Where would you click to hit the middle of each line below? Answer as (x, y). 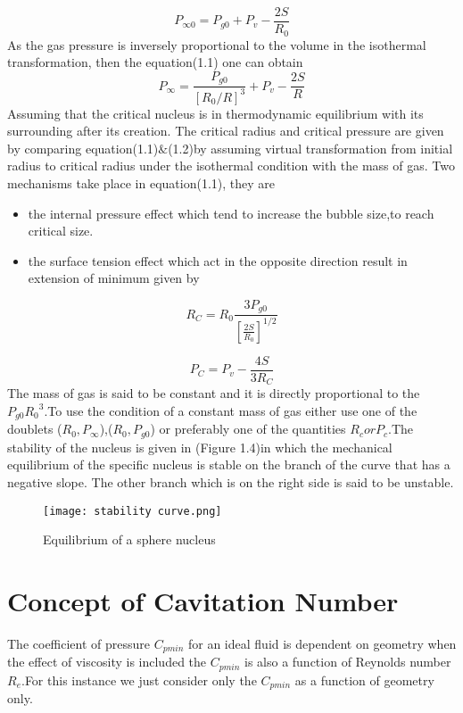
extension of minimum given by (114, 278)
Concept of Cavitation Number (203, 600)
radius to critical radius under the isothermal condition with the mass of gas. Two (231, 166)
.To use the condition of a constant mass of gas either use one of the (231, 410)
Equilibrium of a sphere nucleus (129, 539)
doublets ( (35, 429)
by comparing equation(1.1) (83, 148)
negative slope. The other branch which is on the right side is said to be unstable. (231, 481)
